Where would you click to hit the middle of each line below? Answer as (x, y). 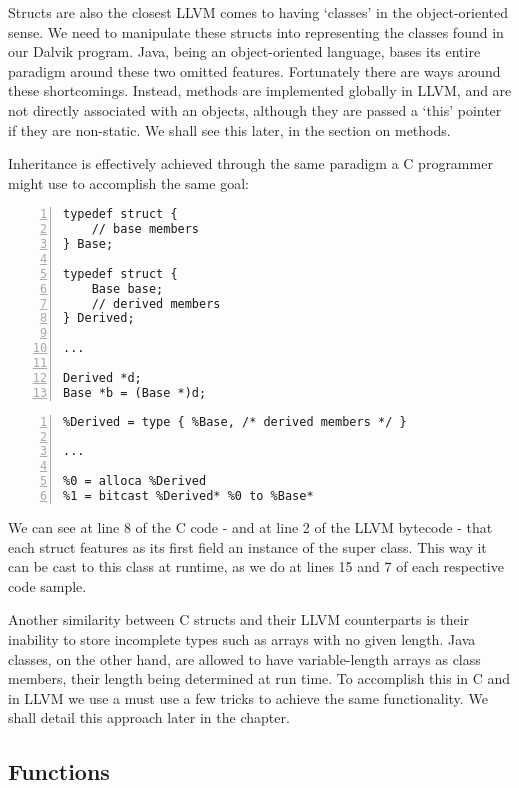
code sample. (47, 585)
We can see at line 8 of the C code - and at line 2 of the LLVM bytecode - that (250, 526)
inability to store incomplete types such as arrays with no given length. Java (242, 638)
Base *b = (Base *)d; (135, 392)
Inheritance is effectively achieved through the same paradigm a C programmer (250, 163)
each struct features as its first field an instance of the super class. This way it (247, 546)
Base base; (127, 288)
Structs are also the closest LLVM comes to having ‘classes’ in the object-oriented (258, 12)
